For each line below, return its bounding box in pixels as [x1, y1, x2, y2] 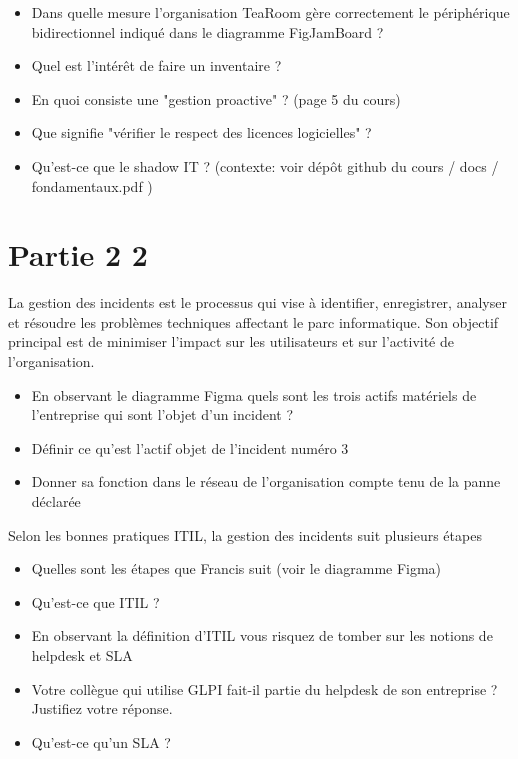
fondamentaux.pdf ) [31, 175, 153, 196]
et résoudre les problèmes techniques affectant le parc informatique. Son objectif [8, 311, 499, 332]
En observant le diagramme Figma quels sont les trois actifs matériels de [31, 384, 477, 405]
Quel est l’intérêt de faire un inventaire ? [31, 55, 282, 76]
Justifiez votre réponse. [31, 698, 173, 719]
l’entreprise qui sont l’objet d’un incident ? [31, 404, 294, 425]
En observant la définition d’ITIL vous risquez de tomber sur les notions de [31, 625, 493, 646]
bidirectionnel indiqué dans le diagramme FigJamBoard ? [31, 21, 384, 42]
